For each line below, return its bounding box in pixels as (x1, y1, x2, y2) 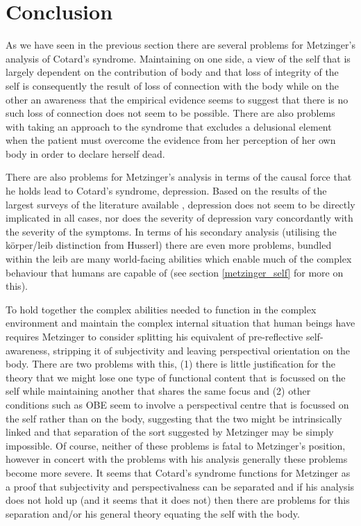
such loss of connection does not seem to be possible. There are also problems (6, 106, 335, 120)
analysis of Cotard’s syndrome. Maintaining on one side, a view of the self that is (6, 51, 351, 65)
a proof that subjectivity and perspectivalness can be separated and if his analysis (6, 479, 355, 493)
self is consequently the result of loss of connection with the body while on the (6, 78, 339, 92)
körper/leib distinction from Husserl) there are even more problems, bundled (6, 238, 332, 252)
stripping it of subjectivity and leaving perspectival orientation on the (53, 343, 351, 357)
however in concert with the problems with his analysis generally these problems (6, 452, 348, 466)
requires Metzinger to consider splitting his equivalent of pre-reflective (6, 329, 303, 343)
